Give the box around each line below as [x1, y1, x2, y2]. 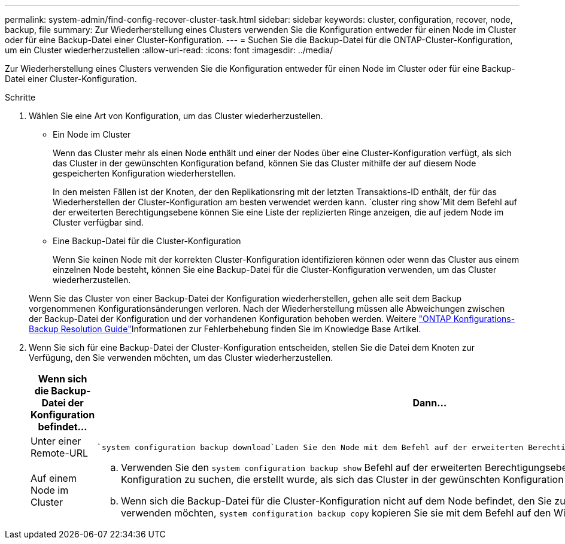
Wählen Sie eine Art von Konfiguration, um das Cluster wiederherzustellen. [29, 111, 323, 121]
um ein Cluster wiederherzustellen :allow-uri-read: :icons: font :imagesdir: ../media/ [5, 45, 333, 55]
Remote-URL [31, 447, 89, 459]
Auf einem [31, 472, 77, 484]
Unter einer [31, 435, 81, 447]
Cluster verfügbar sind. [53, 217, 144, 227]
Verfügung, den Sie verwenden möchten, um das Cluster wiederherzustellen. [29, 352, 333, 363]
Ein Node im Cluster [53, 129, 131, 139]
